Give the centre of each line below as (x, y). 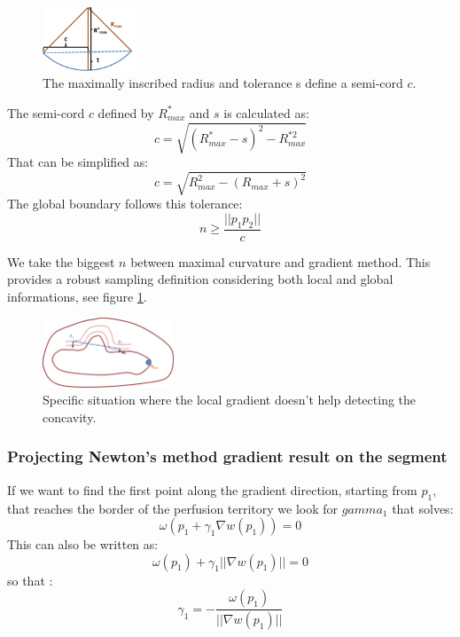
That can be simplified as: (78, 162)
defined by (126, 112)
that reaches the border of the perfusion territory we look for (173, 508)
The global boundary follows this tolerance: (125, 204)
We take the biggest (61, 261)
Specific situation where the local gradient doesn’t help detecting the (230, 400)
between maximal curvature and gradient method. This (281, 261)
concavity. (70, 417)
